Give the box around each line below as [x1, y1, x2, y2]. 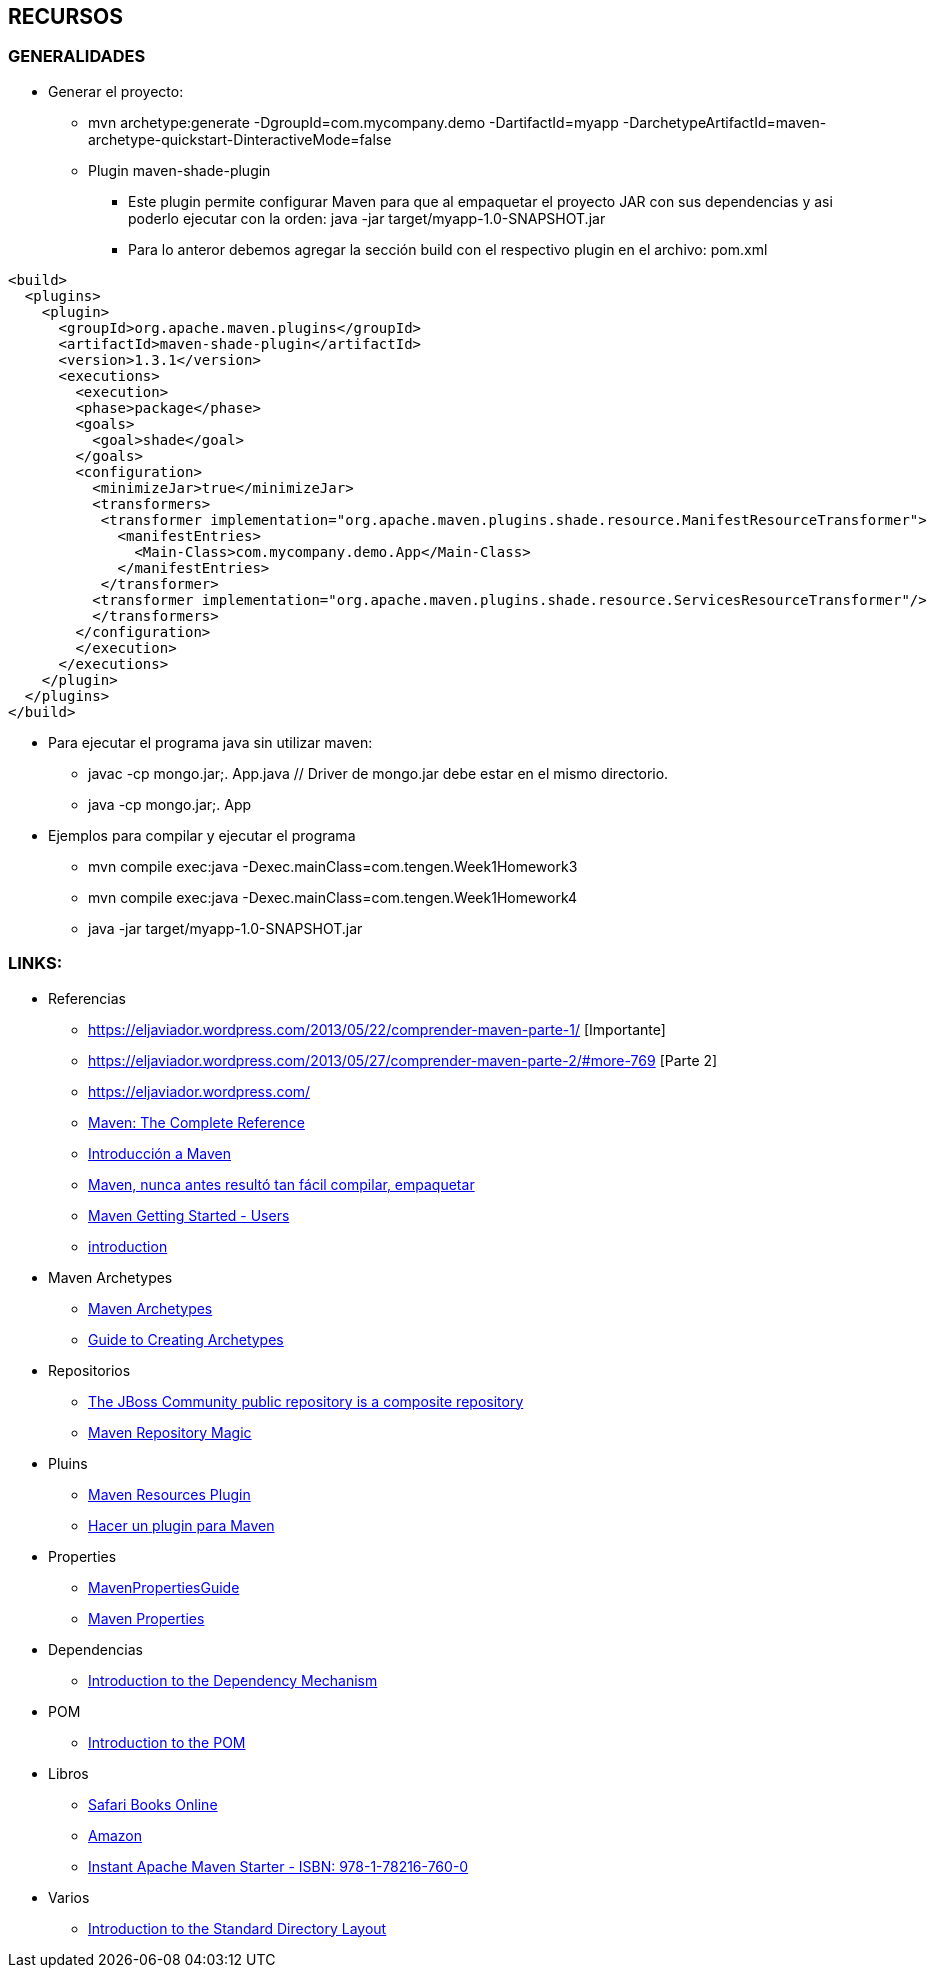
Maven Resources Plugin [88, 1485, 251, 1503]
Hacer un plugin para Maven [88, 1516, 275, 1534]
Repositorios [48, 1361, 131, 1379]
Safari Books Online [88, 1795, 218, 1813]
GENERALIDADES [8, 46, 146, 67]
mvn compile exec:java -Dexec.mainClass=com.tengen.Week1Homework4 [88, 888, 578, 906]
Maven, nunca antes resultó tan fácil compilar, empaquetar [88, 1175, 475, 1193]
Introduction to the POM [88, 1733, 246, 1751]
